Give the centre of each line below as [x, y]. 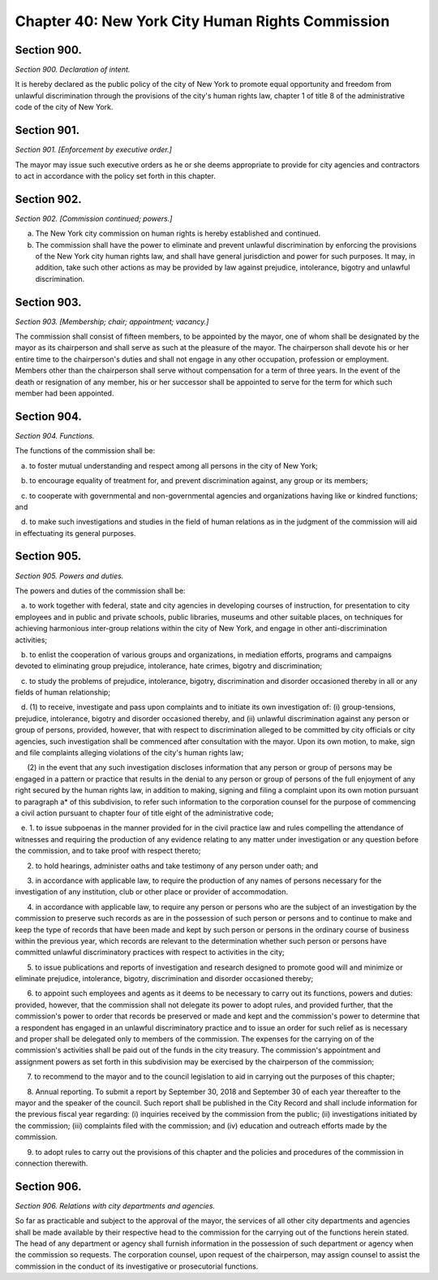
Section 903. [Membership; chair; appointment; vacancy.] [112, 322]
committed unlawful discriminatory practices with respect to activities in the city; [150, 952]
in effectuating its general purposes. [75, 533]
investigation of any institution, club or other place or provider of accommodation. [151, 892]
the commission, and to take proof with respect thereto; [108, 851]
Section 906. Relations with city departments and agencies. [115, 1205]
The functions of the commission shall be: [85, 451]
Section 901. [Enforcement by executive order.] [93, 149]
